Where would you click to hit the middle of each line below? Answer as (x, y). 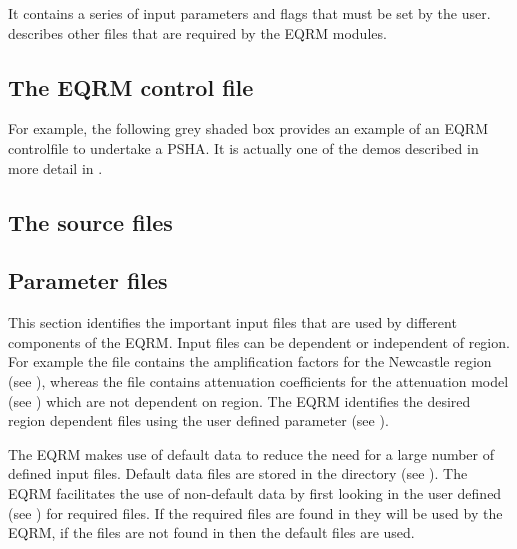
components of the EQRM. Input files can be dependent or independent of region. (259, 341)
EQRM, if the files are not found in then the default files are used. (211, 532)
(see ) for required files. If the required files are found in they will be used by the (255, 512)
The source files (90, 221)
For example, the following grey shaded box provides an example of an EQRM (248, 128)
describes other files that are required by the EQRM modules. (197, 32)
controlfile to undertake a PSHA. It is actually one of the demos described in (243, 147)
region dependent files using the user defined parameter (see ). (198, 420)
